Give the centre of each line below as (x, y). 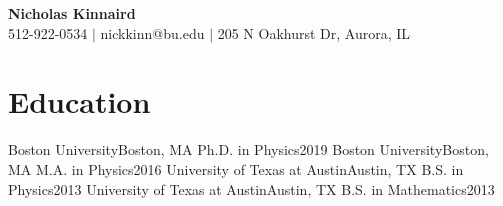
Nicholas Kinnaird (72, 13)
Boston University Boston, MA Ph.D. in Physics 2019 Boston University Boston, (248, 149)
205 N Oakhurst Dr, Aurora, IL (314, 32)
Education (79, 101)
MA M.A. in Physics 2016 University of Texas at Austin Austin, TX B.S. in (236, 168)
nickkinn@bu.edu (152, 32)
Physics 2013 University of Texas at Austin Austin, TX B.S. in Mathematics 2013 (251, 188)
